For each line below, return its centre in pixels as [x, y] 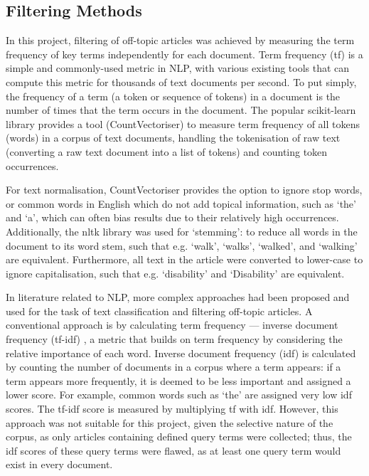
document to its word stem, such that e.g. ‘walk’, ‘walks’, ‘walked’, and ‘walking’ [182, 245]
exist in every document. [59, 464]
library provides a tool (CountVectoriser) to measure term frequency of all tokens [183, 123]
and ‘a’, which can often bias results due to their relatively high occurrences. [172, 217]
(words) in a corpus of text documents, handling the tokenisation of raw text [173, 138]
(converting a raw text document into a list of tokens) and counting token [167, 151]
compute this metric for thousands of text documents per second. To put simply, [181, 81]
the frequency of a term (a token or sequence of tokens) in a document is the [173, 96]
